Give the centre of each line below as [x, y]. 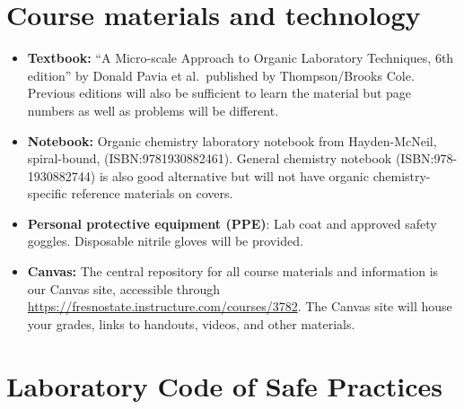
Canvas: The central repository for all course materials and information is [233, 271]
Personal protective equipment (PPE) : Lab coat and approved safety [232, 223]
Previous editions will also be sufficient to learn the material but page [219, 93]
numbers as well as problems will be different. [153, 110]
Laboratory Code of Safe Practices [225, 385]
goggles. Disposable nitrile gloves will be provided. [165, 241]
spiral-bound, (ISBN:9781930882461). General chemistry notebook [210, 158]
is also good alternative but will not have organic [234, 175]
